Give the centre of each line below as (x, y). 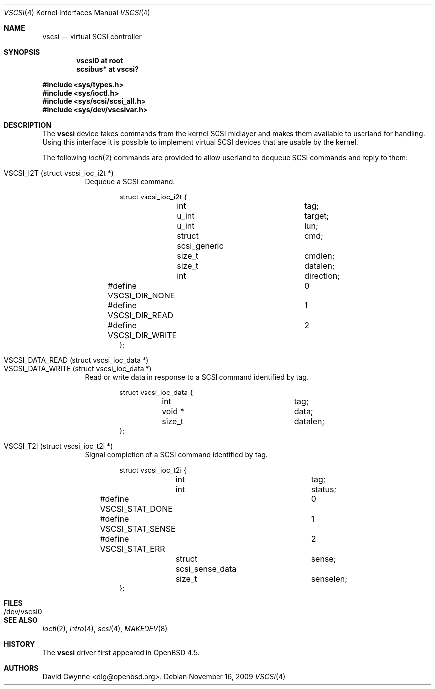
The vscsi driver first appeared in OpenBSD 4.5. (121, 652)
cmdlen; (320, 256)
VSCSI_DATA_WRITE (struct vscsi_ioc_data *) (78, 368)
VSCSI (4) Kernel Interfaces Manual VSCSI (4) (77, 13)
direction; (322, 276)
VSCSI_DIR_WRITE (143, 335)
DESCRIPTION (28, 125)
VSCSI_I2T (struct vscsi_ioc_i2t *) (59, 173)
